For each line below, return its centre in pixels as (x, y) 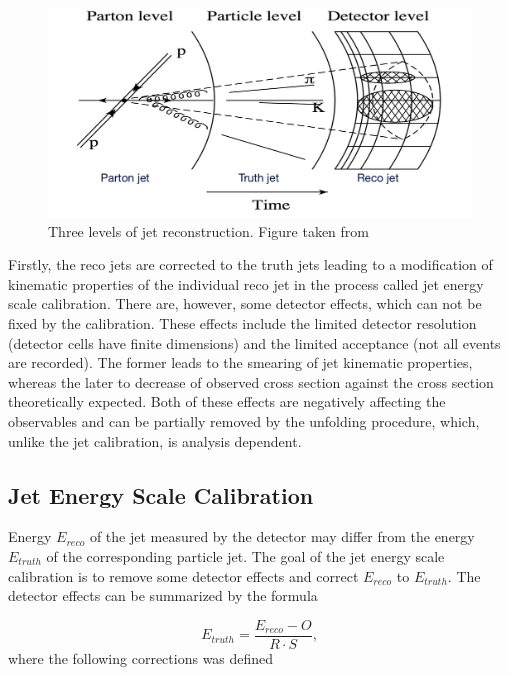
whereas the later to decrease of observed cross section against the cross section (251, 381)
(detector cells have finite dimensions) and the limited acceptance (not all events (254, 342)
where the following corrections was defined (141, 657)
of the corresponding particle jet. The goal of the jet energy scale (245, 556)
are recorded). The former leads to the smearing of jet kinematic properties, (240, 362)
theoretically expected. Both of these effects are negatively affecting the (227, 401)
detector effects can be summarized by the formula (163, 595)
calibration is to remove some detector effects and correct (183, 575)
